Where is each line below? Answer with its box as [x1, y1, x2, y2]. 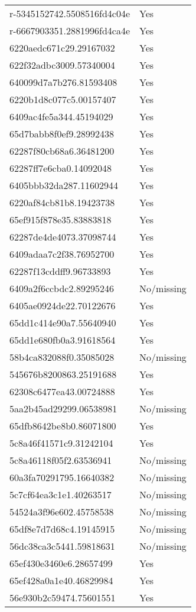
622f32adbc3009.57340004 [9, 58, 115, 72]
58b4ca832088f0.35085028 [9, 350, 115, 364]
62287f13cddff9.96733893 [9, 264, 111, 278]
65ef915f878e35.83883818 [9, 213, 112, 226]
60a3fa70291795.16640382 [9, 470, 115, 484]
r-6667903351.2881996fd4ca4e [9, 24, 130, 37]
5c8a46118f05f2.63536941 [9, 453, 112, 467]
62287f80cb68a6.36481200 [9, 144, 115, 158]
